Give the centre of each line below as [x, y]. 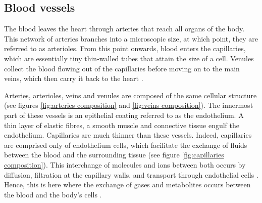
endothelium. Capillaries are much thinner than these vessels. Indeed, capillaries [128, 135]
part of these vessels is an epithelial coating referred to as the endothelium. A [124, 115]
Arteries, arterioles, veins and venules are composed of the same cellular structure [130, 95]
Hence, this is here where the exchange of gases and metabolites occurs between [127, 185]
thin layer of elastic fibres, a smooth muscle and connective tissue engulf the [122, 125]
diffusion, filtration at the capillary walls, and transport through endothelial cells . [131, 174]
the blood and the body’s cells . [53, 194]
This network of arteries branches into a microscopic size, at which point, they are [131, 38]
